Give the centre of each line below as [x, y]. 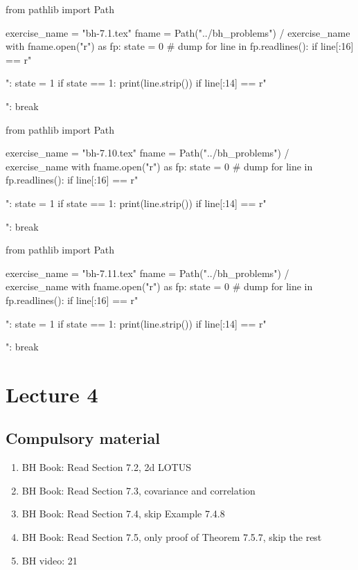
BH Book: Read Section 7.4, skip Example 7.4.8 [123, 514]
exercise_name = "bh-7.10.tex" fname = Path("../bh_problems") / [147, 153]
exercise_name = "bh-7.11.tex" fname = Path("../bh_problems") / [147, 273]
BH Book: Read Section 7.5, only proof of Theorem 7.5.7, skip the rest [172, 537]
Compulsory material [83, 438]
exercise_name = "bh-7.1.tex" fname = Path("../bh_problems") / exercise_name [178, 32]
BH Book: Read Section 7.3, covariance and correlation [138, 490]
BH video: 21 [50, 560]
